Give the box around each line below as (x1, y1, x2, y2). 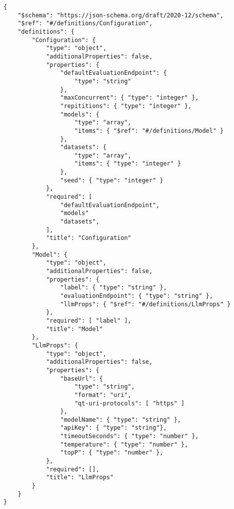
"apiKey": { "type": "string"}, (60, 424, 167, 432)
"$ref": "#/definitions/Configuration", (17, 20, 153, 27)
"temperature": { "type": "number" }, (60, 441, 188, 448)
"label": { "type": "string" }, (60, 284, 167, 291)
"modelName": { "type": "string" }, (60, 416, 181, 423)
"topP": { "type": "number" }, (60, 449, 164, 456)
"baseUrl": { (60, 375, 103, 382)
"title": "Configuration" (46, 234, 131, 242)
